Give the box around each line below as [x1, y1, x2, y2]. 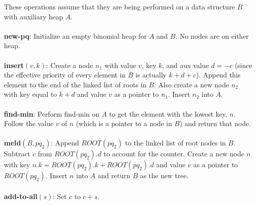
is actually [135, 69, 167, 80]
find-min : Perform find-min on [4, 108, 100, 119]
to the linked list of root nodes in [125, 137, 226, 148]
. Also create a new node [154, 79, 229, 89]
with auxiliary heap [4, 11, 64, 21]
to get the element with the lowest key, [109, 108, 227, 119]
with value [104, 60, 136, 70]
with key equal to [4, 89, 57, 99]
